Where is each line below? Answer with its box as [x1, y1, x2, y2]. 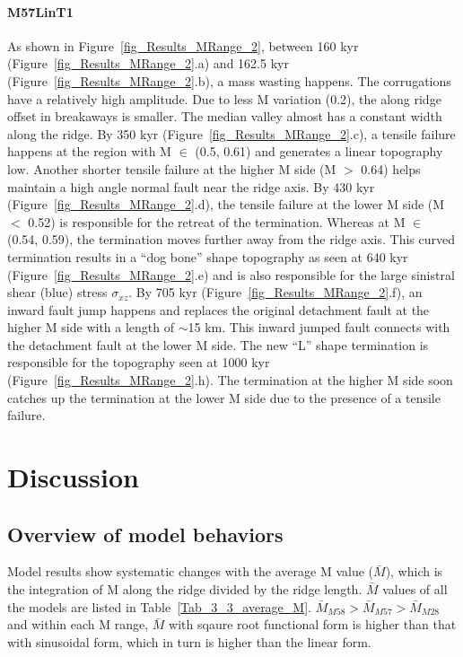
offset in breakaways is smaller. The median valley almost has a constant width [7, 107, 442, 126]
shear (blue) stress [7, 283, 108, 302]
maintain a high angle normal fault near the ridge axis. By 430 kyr [7, 177, 375, 196]
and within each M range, [7, 615, 149, 634]
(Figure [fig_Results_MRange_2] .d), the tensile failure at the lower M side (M [7, 195, 445, 214]
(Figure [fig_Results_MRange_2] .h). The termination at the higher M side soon [7, 371, 453, 390]
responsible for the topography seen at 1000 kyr [7, 353, 270, 372]
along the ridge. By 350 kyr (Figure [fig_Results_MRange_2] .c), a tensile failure [7, 124, 456, 143]
